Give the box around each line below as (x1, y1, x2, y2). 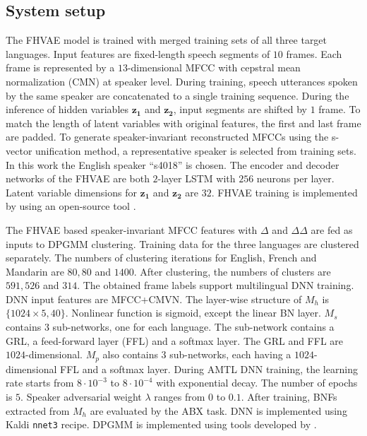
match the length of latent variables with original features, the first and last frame (6, 115, 361, 130)
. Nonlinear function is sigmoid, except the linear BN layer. (65, 305, 321, 320)
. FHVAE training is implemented (211, 184, 358, 199)
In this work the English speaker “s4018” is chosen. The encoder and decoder (6, 157, 339, 172)
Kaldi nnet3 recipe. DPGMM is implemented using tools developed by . (6, 417, 317, 432)
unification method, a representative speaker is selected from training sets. (35, 143, 356, 158)
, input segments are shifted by (173, 102, 307, 117)
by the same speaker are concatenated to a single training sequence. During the (6, 88, 349, 102)
